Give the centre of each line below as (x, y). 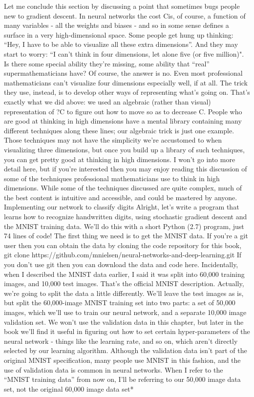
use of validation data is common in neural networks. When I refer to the (114, 369)
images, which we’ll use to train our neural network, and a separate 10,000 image (125, 312)
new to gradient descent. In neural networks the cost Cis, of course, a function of (125, 15)
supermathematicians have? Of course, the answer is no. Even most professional (123, 73)
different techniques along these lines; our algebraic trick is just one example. (119, 130)
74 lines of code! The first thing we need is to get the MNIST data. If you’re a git (126, 236)
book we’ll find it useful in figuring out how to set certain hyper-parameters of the (127, 331)
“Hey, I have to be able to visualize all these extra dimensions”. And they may (121, 44)
